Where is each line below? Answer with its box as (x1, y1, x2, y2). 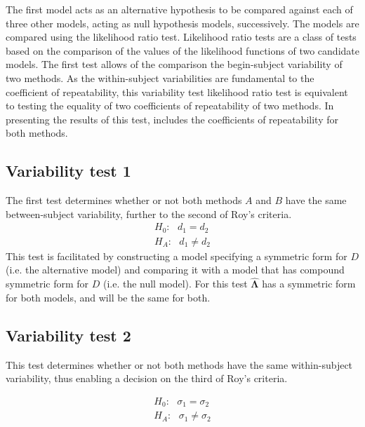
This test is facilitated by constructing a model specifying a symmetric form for (6, 248, 347, 263)
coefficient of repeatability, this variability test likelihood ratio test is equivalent (6, 84, 348, 99)
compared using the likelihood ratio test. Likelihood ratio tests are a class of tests (6, 29, 357, 44)
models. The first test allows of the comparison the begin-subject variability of (6, 57, 343, 72)
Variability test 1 (6, 160, 131, 182)
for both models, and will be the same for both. (6, 290, 211, 304)
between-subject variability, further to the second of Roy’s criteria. (6, 206, 292, 221)
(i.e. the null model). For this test (102, 276, 248, 291)
